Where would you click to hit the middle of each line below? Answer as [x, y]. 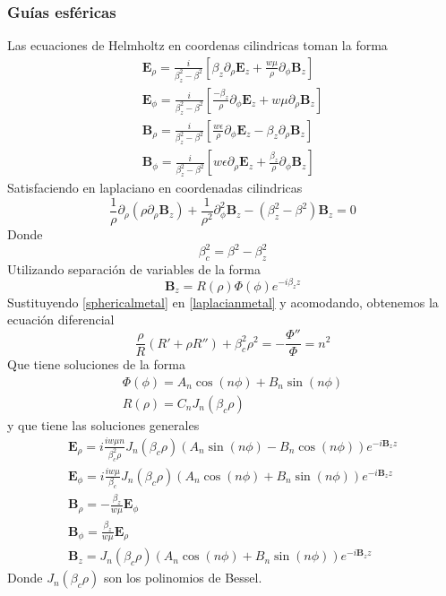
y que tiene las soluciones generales [103, 424]
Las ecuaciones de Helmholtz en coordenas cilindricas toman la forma [197, 45]
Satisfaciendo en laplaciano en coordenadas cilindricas [155, 188]
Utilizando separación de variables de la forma [134, 268]
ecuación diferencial [61, 320]
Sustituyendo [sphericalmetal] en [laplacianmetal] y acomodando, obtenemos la [223, 302]
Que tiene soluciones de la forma [96, 364]
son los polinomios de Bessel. [183, 578]
